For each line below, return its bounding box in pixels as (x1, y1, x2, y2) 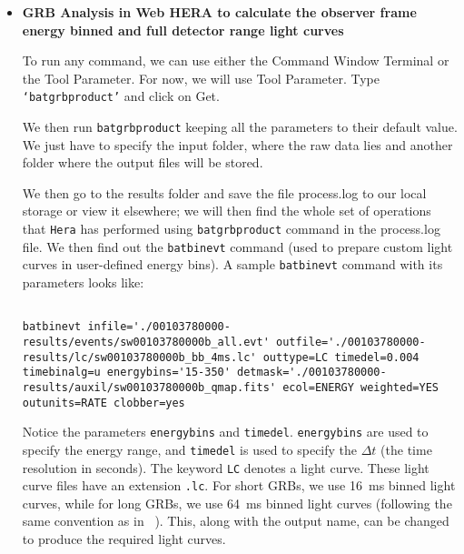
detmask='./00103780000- (237, 366, 387, 379)
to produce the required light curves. (22, 529, 226, 549)
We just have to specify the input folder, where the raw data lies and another (22, 135, 453, 154)
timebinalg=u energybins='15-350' (22, 366, 231, 379)
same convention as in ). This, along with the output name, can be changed (22, 511, 449, 530)
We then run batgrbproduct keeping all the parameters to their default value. (22, 117, 458, 136)
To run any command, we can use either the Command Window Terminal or (22, 51, 449, 70)
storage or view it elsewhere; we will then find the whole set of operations (22, 201, 431, 220)
